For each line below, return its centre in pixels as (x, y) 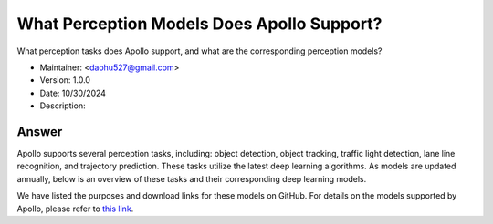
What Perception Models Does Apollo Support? (199, 24)
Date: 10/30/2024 (73, 93)
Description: (63, 106)
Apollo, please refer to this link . (75, 209)
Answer (40, 132)
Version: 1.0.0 (65, 80)
